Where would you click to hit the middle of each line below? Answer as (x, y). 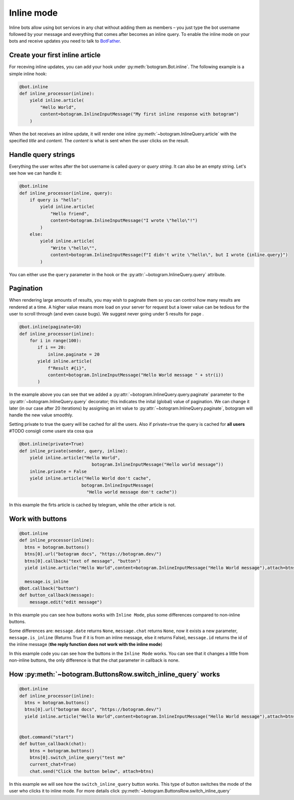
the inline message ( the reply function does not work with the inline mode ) (86, 645)
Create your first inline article (55, 55)
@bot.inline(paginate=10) (50, 327)
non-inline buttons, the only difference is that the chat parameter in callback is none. (94, 660)
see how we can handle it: (36, 173)
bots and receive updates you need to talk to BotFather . (65, 41)
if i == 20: (52, 348)
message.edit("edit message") (66, 602)
